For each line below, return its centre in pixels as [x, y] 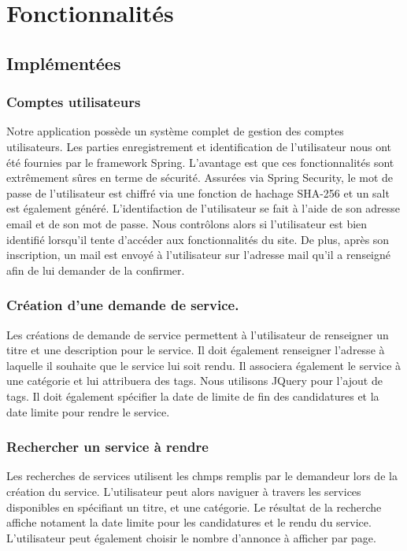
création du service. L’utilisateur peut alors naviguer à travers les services [184, 491]
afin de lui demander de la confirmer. [96, 270]
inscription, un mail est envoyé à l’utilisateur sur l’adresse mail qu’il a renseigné [199, 255]
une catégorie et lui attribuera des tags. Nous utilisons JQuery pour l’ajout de [194, 381]
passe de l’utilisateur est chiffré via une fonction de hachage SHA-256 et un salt [198, 192]
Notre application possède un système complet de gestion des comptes [175, 131]
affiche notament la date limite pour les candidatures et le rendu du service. [189, 522]
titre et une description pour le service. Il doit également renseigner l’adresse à [196, 350]
